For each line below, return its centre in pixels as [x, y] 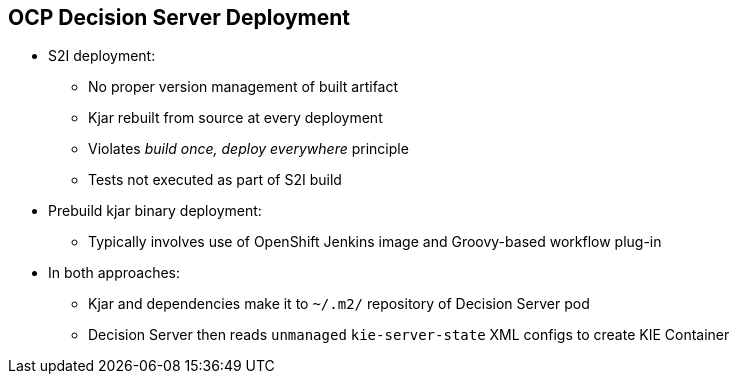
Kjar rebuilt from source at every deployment [235, 118]
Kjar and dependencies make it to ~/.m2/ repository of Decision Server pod [339, 304]
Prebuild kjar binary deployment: [155, 211]
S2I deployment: [102, 56]
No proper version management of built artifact [243, 87]
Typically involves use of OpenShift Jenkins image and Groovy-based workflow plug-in [375, 242]
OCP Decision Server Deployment [179, 17]
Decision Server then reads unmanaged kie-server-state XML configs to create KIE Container [409, 335]
